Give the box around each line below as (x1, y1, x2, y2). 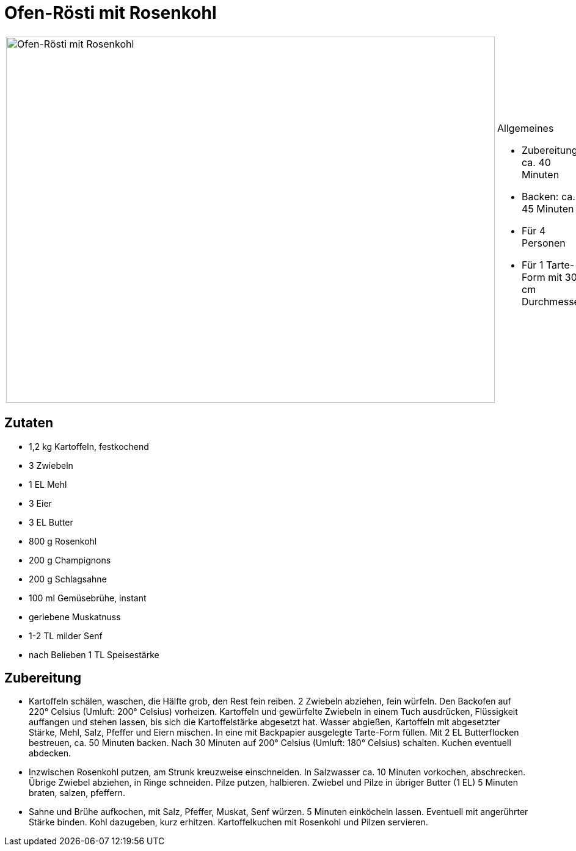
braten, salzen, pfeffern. (29, 788, 125, 798)
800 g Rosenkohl (29, 535, 97, 546)
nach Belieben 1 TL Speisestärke (29, 649, 159, 660)
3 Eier (29, 498, 52, 509)
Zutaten (4, 415, 54, 431)
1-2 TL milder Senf (29, 630, 103, 641)
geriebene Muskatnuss (29, 611, 121, 622)
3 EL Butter (29, 516, 73, 527)
